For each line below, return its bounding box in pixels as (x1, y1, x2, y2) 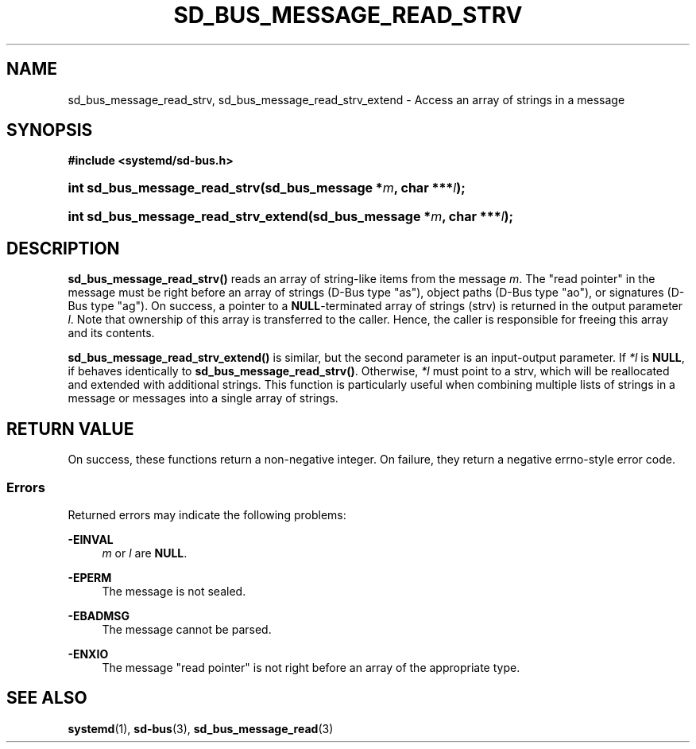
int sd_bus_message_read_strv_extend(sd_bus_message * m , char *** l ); (68, 208, 514, 225)
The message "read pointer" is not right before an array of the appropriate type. (102, 660, 520, 674)
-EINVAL (68, 532, 114, 546)
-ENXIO (68, 646, 109, 661)
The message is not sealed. (102, 584, 246, 598)
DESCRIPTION (6, 238, 120, 258)
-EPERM (68, 570, 112, 584)
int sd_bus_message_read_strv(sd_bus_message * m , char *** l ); (68, 180, 466, 196)
